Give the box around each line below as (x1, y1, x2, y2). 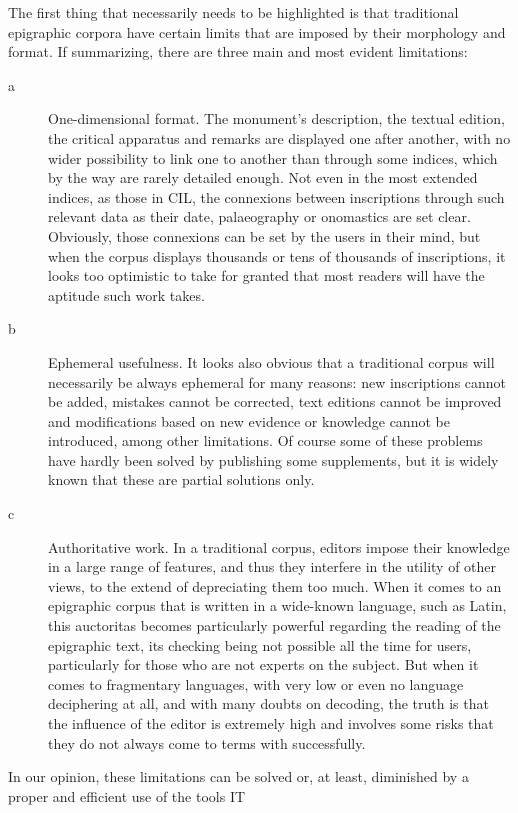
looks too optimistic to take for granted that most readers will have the (48, 265, 485, 286)
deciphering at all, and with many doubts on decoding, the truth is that (48, 693, 489, 714)
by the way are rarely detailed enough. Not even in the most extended (48, 167, 478, 188)
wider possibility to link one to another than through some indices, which (48, 147, 498, 168)
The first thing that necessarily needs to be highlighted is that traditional (8, 2, 459, 22)
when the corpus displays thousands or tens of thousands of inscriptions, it (48, 245, 506, 266)
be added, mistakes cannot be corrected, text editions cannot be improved (48, 391, 502, 412)
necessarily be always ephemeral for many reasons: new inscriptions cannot (48, 371, 507, 392)
